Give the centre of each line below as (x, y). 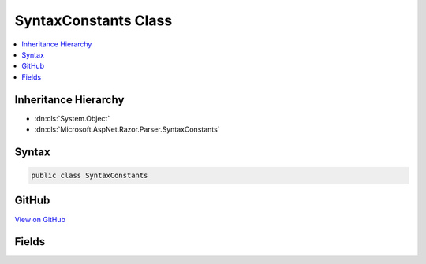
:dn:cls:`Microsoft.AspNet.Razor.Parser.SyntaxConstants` (127, 129)
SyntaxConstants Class (93, 20)
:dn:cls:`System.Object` (72, 118)
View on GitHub (40, 219)
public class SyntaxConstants (90, 176)
